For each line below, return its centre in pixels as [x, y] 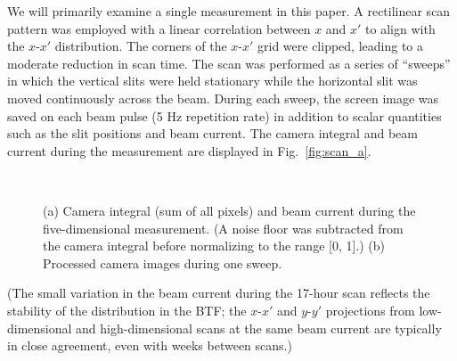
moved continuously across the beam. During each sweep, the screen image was [223, 98]
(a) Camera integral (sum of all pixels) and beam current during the [229, 210]
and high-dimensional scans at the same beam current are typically [259, 328]
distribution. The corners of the [141, 46]
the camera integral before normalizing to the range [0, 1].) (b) [214, 246]
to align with [400, 28]
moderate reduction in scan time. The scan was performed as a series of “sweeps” [229, 63]
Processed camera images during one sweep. [163, 263]
